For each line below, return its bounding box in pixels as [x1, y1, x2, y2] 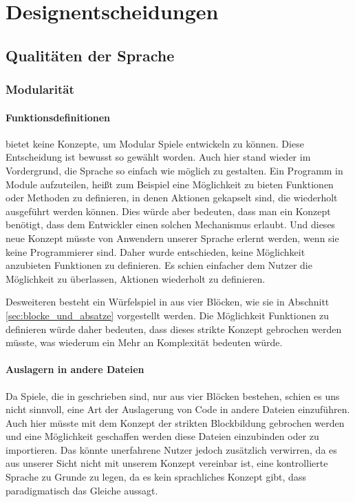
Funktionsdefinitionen [6, 110, 110, 124]
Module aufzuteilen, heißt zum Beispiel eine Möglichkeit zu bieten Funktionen [6, 177, 334, 191]
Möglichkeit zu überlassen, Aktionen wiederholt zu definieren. [6, 271, 266, 285]
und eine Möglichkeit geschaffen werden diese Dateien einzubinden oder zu [6, 429, 319, 443]
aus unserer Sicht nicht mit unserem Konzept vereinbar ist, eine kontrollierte [6, 456, 328, 470]
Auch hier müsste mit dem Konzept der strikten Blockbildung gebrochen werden [6, 415, 345, 430]
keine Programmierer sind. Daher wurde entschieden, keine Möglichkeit [6, 244, 305, 259]
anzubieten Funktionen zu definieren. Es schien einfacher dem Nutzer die [6, 258, 312, 272]
